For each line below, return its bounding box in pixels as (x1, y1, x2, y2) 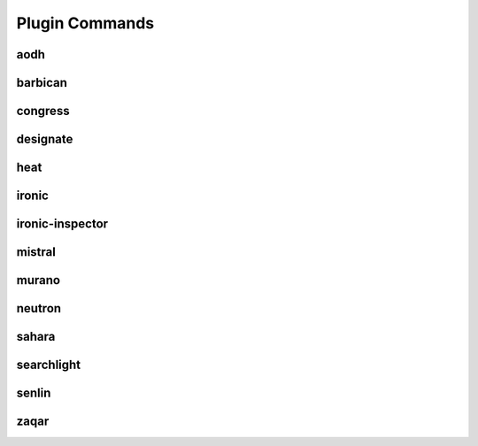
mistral (16, 244, 57, 260)
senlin (16, 386, 51, 401)
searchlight (16, 358, 81, 373)
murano (16, 273, 61, 288)
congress (16, 104, 70, 119)
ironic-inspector (16, 217, 109, 232)
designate (16, 132, 73, 147)
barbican (16, 75, 68, 90)
